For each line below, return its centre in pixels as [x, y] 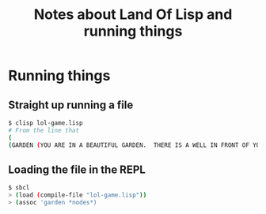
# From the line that [44, 130]
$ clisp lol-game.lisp [46, 123]
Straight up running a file [71, 105]
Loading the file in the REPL [77, 169]
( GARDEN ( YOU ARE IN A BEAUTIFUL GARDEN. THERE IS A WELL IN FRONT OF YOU [136, 145]
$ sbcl [19, 188]
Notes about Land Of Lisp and [133, 15]
